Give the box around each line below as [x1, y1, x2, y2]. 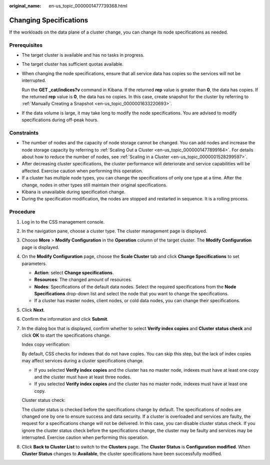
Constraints [9, 129, 39, 136]
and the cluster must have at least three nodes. [34, 374, 131, 380]
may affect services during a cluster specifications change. [21, 358, 144, 364]
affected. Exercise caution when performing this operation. [21, 168, 143, 174]
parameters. [21, 261, 47, 267]
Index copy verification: [21, 341, 70, 348]
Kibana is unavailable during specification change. [21, 189, 126, 195]
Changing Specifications [9, 16, 88, 25]
